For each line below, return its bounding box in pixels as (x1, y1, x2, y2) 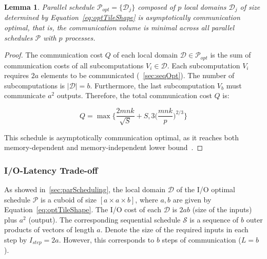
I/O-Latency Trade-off (4, 163, 98, 176)
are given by (173, 194, 212, 205)
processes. (65, 32, 96, 43)
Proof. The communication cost (4, 49, 103, 60)
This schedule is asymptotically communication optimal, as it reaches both (4, 132, 239, 142)
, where (135, 194, 158, 205)
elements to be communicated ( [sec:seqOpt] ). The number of (41, 70, 235, 81)
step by (4, 234, 27, 245)
